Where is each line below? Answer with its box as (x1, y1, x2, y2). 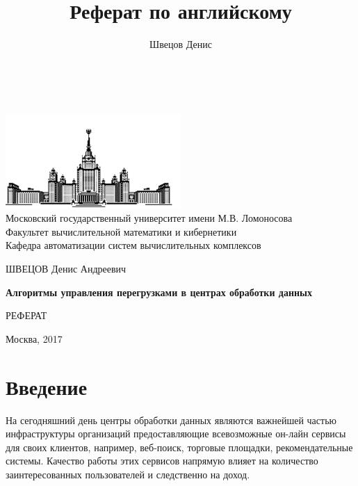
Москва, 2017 (6, 331, 63, 346)
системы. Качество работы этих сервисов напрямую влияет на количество (6, 453, 318, 468)
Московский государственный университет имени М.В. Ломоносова (6, 211, 293, 225)
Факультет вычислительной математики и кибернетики (6, 224, 237, 238)
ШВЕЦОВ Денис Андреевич (6, 261, 127, 276)
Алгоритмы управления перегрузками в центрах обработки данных (6, 284, 312, 299)
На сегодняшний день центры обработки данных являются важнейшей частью (6, 412, 336, 427)
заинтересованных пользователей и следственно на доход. (6, 467, 250, 481)
